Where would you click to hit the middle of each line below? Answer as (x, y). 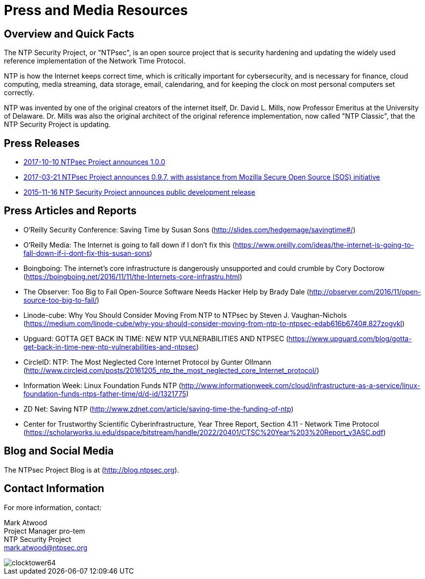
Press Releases (42, 143)
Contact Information (54, 489)
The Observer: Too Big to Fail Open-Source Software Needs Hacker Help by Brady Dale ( (166, 291)
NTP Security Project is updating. (57, 124)
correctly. (19, 93)
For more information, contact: (53, 507)
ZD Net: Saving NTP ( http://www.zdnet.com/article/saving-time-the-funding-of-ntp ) (159, 409)
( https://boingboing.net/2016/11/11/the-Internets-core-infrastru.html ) (133, 276)
